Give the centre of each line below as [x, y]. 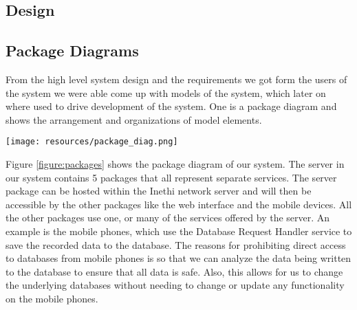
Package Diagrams [72, 51]
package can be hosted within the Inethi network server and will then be [159, 191]
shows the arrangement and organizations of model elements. [134, 119]
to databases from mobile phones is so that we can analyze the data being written [178, 258]
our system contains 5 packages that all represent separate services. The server [171, 177]
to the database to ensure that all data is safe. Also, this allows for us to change [174, 271]
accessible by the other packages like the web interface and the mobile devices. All [179, 204]
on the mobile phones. [52, 298]
